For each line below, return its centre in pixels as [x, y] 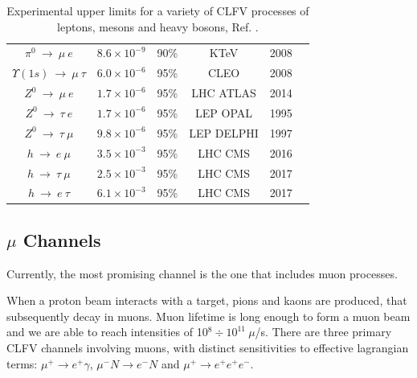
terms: [22, 363]
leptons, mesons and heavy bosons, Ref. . [158, 26]
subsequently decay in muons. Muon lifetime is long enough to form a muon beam [208, 316]
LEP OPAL [224, 112]
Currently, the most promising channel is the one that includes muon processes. [202, 273]
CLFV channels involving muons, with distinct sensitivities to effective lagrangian [208, 348]
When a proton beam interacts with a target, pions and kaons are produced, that [207, 300]
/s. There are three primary [323, 332]
